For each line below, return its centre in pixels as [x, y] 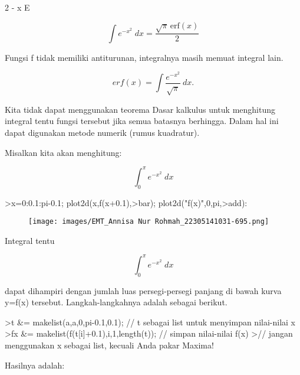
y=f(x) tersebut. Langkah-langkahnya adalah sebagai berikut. [116, 302]
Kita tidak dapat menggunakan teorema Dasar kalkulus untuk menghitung [140, 109]
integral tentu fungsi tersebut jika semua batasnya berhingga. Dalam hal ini [142, 121]
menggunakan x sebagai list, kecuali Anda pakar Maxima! [109, 345]
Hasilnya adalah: [35, 365]
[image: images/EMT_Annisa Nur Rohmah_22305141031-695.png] [149, 222]
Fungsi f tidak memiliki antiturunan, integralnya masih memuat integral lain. [144, 57]
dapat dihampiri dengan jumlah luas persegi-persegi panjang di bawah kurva [143, 290]
